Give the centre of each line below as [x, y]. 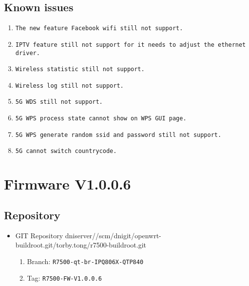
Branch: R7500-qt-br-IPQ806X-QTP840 [85, 261]
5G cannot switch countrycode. [66, 151]
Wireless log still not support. [69, 86]
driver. [28, 53]
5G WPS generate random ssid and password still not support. [118, 135]
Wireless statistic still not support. [80, 69]
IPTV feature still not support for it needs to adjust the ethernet [131, 45]
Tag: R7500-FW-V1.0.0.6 [64, 277]
